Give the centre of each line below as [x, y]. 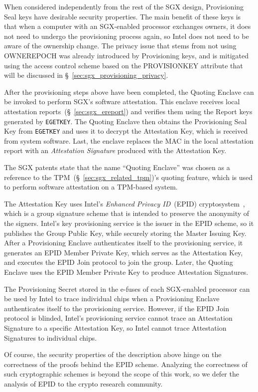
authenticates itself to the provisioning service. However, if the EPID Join [117, 308]
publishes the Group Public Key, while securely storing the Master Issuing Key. [125, 233]
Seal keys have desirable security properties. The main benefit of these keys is [123, 16]
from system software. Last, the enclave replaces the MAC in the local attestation [129, 140]
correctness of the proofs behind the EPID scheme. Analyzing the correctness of [126, 364]
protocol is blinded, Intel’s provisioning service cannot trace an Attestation [118, 318]
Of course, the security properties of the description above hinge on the [113, 354]
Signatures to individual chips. [51, 337]
